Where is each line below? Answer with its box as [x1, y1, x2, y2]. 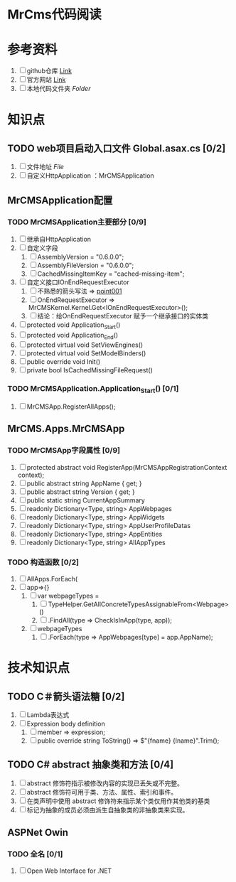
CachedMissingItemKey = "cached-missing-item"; [37, 269, 185, 278]
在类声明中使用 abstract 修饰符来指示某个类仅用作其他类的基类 [26, 797, 210, 805]
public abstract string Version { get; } [26, 488, 135, 496]
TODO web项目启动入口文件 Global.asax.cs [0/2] [7, 142, 226, 154]
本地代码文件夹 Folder [26, 85, 91, 93]
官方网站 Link [26, 75, 66, 84]
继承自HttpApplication [26, 235, 91, 243]
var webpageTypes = [37, 591, 100, 600]
